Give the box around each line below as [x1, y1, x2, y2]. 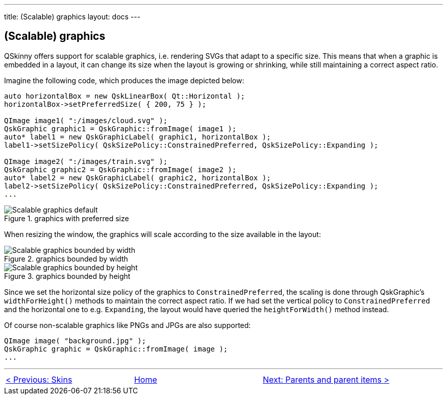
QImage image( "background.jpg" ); [4, 336, 146, 345]
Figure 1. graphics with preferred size [4, 214, 129, 223]
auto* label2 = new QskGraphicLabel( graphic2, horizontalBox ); [4, 173, 271, 182]
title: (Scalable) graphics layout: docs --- [4, 12, 141, 21]
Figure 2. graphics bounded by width [4, 254, 128, 263]
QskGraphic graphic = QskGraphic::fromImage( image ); [4, 344, 228, 353]
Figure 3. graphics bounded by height [4, 271, 131, 280]
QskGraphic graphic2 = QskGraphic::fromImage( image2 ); [4, 165, 237, 174]
